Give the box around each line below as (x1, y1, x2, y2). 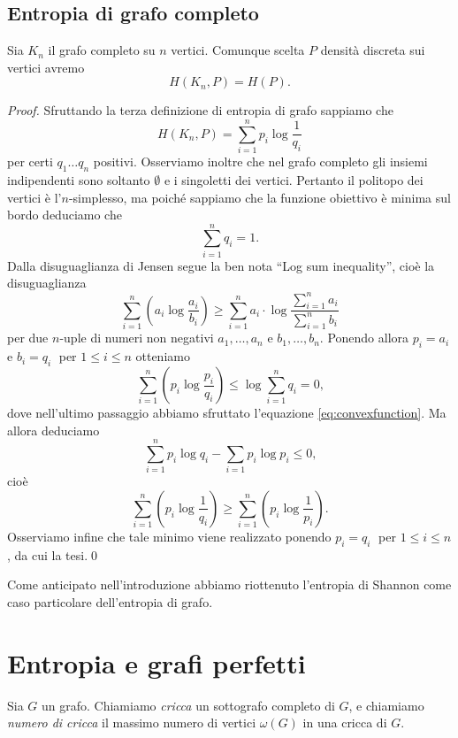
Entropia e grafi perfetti (7, 644, 306, 680)
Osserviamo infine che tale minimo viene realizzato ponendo (7, 527, 332, 545)
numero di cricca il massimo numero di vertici (7, 713, 256, 732)
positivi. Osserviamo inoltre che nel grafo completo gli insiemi (93, 152, 428, 171)
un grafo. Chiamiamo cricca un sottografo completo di (42, 696, 335, 714)
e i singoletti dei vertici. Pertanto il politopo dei (164, 170, 424, 188)
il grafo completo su (48, 41, 156, 59)
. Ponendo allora (319, 328, 409, 347)
